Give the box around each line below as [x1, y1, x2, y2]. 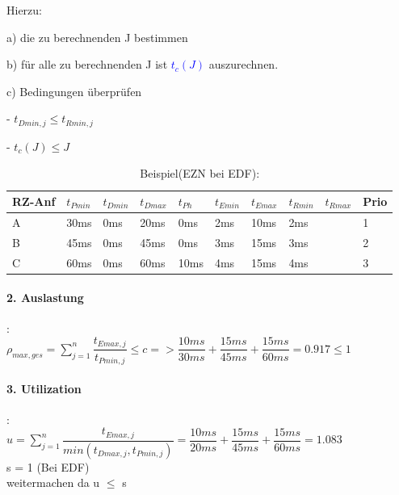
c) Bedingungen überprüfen [6, 82, 142, 99]
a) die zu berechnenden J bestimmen [6, 28, 188, 45]
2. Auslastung [6, 289, 84, 306]
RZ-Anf [12, 193, 56, 210]
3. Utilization [6, 380, 82, 396]
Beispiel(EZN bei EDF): [140, 165, 260, 182]
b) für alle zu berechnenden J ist [6, 56, 168, 73]
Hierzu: [6, 2, 42, 18]
